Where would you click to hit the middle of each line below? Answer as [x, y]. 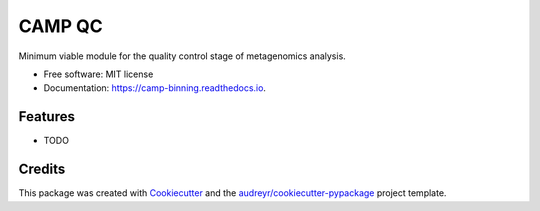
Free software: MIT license [98, 74]
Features [46, 116]
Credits [42, 169]
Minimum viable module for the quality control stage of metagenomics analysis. [182, 56]
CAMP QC [61, 26]
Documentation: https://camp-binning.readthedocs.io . [155, 88]
